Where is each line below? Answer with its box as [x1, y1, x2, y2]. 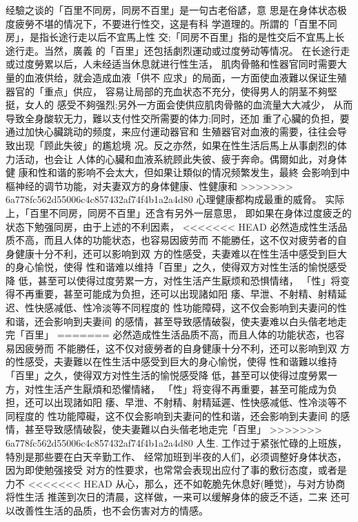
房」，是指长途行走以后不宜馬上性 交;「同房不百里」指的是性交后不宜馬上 [6, 30, 335, 44]
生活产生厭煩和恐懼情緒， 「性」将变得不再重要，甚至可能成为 [43, 381, 328, 396]
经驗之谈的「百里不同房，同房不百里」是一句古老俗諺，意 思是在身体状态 [6, 3, 337, 17]
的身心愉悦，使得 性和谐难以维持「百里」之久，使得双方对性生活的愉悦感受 [6, 260, 347, 274]
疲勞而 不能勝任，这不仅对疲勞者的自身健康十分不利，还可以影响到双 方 [24, 340, 350, 355]
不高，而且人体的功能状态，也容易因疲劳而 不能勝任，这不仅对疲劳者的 [14, 233, 337, 247]
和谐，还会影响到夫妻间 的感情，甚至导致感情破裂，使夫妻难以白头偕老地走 [6, 313, 347, 328]
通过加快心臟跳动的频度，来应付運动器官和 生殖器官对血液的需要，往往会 [6, 124, 337, 139]
